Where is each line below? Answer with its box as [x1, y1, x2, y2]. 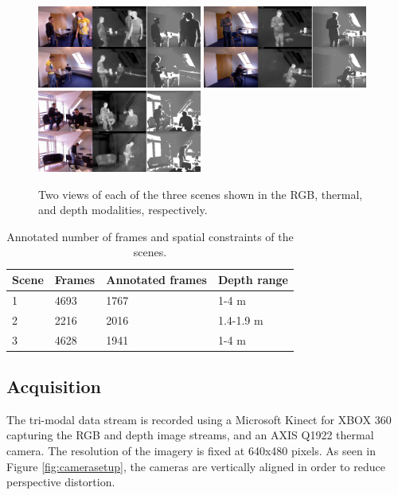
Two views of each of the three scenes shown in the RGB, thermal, [38, 185, 363, 202]
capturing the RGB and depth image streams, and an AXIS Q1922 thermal [6, 427, 374, 443]
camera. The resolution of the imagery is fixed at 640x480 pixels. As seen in [6, 442, 377, 459]
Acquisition [6, 374, 101, 399]
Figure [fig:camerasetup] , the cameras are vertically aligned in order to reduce [6, 458, 385, 474]
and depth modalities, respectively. [38, 201, 208, 218]
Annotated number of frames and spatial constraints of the [6, 228, 294, 244]
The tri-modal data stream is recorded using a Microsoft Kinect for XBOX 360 [6, 411, 392, 427]
